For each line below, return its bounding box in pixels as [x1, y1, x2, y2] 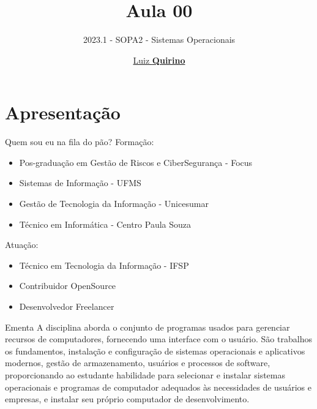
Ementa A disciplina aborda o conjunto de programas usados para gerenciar [5, 320, 290, 333]
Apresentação [5, 100, 121, 125]
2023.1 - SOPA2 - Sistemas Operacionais [83, 33, 236, 46]
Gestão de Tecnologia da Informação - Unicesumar [19, 197, 209, 210]
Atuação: [5, 238, 39, 251]
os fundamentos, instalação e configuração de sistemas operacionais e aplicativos [5, 344, 305, 357]
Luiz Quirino [133, 53, 185, 66]
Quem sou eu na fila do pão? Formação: [5, 135, 154, 148]
